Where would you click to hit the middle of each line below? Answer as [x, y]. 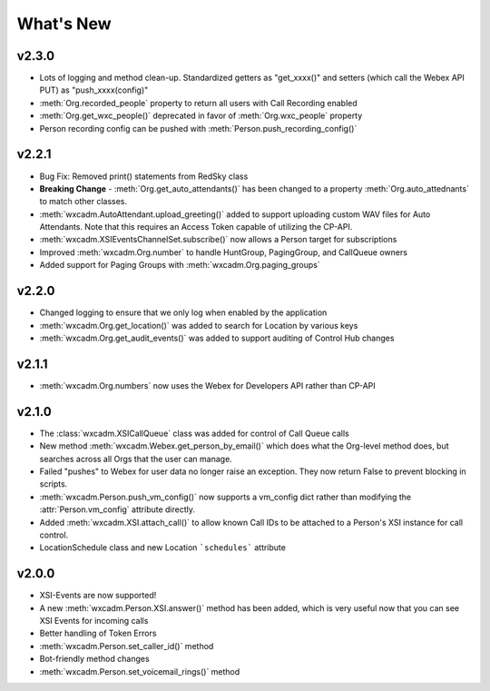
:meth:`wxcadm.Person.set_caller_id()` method [127, 646]
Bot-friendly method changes [94, 659]
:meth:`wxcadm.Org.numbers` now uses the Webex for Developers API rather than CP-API [207, 385]
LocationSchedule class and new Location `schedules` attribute [162, 548]
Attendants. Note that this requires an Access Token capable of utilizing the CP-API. [196, 227]
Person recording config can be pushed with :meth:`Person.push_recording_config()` [198, 128]
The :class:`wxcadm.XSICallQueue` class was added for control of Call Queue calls [194, 433]
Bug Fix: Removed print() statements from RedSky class [144, 176]
